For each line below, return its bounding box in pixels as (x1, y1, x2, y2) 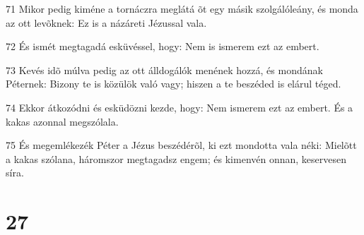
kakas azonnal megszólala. (6, 114, 119, 128)
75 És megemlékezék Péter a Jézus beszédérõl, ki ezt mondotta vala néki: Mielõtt (6, 138, 357, 152)
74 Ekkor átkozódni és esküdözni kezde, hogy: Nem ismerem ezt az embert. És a (6, 100, 353, 114)
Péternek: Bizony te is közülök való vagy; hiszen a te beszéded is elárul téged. (6, 76, 341, 91)
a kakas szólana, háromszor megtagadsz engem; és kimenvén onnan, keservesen (6, 151, 347, 166)
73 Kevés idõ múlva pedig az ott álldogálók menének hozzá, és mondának (6, 62, 323, 77)
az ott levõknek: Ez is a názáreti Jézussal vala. (6, 15, 207, 30)
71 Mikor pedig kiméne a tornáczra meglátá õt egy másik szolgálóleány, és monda (6, 1, 358, 16)
